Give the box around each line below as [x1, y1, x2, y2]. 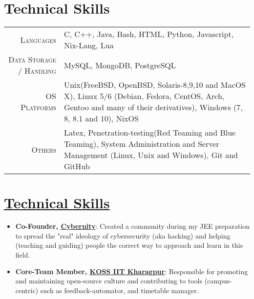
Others [31, 143, 56, 155]
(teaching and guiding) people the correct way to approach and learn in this [15, 240, 243, 250]
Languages [20, 34, 56, 45]
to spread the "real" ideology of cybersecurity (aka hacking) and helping [15, 230, 231, 240]
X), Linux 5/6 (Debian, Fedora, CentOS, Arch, [63, 90, 225, 102]
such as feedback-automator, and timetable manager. [40, 285, 199, 295]
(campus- [204, 276, 232, 286]
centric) [15, 285, 39, 295]
